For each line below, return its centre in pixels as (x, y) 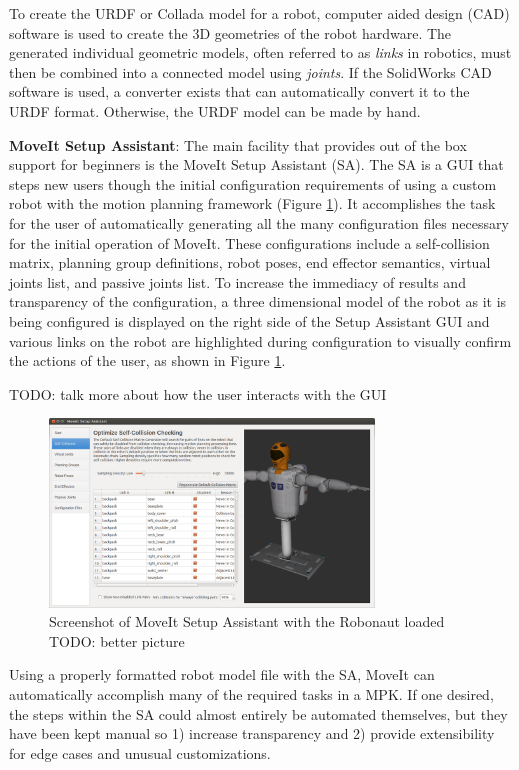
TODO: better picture (117, 640)
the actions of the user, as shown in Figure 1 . (147, 360)
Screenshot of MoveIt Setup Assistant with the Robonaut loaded (247, 621)
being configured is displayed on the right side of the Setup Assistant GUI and (249, 320)
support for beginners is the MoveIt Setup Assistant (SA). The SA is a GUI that (256, 164)
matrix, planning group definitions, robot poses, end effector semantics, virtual (250, 262)
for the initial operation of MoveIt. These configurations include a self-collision (249, 242)
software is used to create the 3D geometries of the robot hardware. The (230, 32)
